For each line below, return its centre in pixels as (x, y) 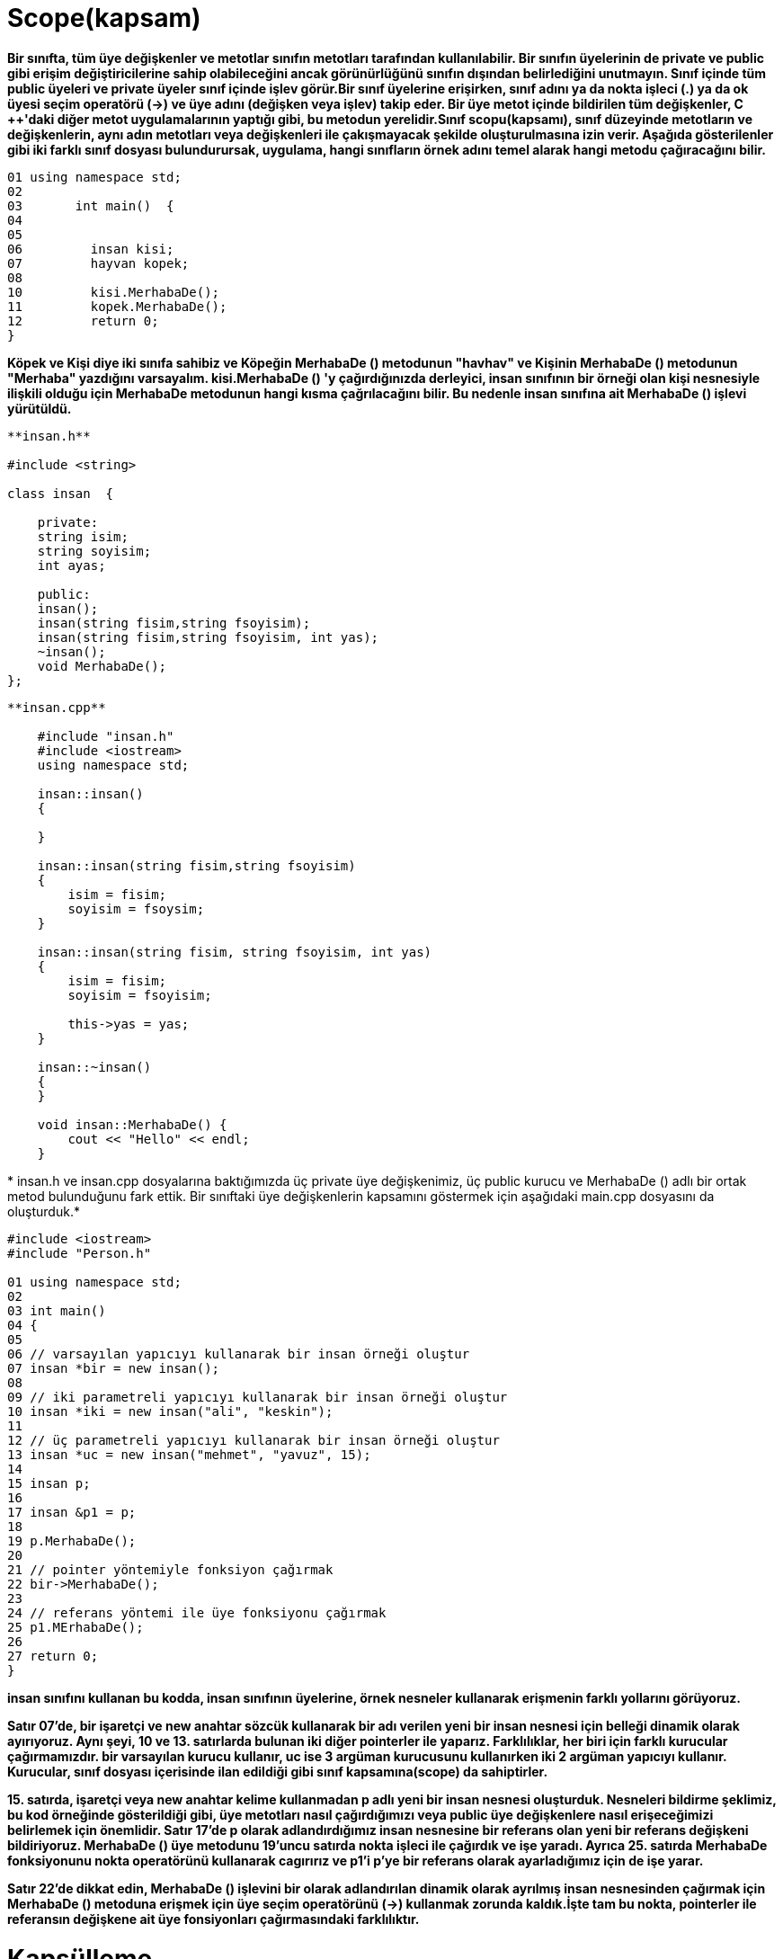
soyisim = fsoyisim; (140, 995)
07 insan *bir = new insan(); (114, 1368)
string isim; (83, 536)
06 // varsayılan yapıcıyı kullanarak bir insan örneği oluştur (239, 1353)
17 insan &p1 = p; (72, 1512)
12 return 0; (83, 321)
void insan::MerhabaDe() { (132, 1124)
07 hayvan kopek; (98, 263)
